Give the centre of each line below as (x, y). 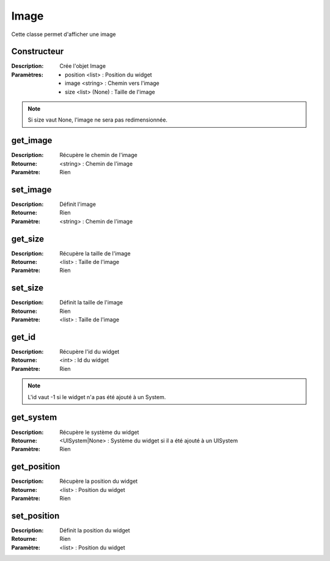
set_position (35, 515)
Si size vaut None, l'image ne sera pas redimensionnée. (98, 120)
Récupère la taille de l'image (95, 253)
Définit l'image (78, 204)
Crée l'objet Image (83, 66)
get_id (24, 337)
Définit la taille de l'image (91, 302)
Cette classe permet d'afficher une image (64, 34)
